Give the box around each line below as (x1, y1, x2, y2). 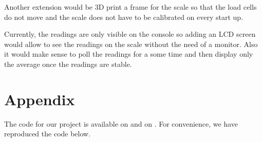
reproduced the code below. (4, 128, 91, 139)
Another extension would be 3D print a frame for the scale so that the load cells (4, 2, 257, 12)
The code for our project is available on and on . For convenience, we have (4, 118, 238, 129)
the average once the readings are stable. (4, 58, 132, 69)
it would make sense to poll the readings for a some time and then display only (4, 49, 253, 59)
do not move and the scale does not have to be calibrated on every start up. (4, 11, 244, 22)
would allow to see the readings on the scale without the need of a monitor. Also (4, 38, 258, 49)
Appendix (4, 88, 75, 109)
